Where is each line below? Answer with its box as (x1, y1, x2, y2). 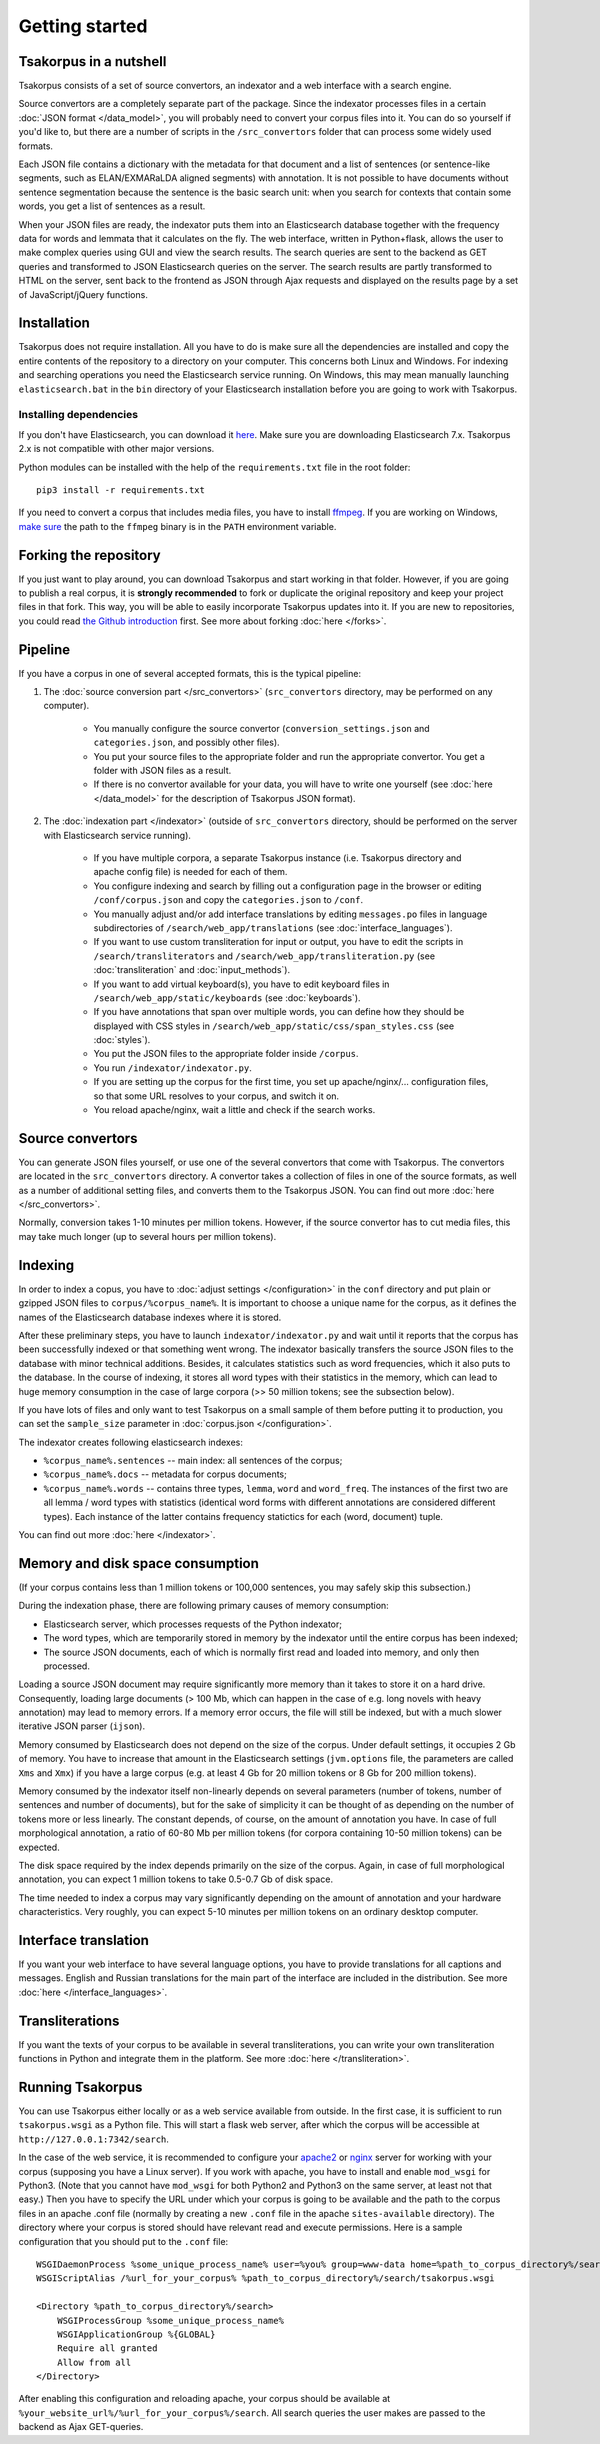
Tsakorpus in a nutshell (18, 53, 167, 70)
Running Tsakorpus (18, 2078, 143, 2095)
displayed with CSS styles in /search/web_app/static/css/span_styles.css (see (93, 1020, 455, 1032)
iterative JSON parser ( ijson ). (18, 1720, 145, 1732)
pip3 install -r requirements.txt (36, 484, 205, 495)
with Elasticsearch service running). (43, 829, 192, 841)
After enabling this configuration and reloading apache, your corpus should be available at (18, 2393, 391, 2405)
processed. (43, 1660, 90, 1672)
